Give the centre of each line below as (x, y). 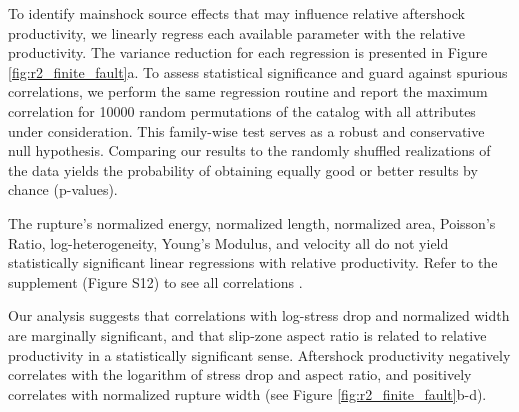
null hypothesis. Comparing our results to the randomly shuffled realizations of (249, 150)
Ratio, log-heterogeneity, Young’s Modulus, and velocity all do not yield (228, 242)
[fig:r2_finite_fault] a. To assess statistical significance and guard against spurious (258, 71)
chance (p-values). (63, 189)
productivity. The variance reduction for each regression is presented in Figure (248, 52)
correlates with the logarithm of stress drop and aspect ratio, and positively (240, 374)
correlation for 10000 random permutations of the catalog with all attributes (242, 110)
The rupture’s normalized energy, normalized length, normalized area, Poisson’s (252, 222)
